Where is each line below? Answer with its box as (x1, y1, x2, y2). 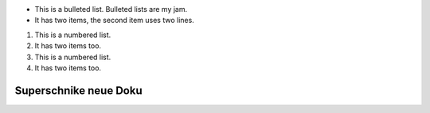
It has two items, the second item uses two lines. (34, 16, 194, 25)
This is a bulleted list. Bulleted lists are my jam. (34, 5, 188, 13)
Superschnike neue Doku (14, 84, 143, 97)
